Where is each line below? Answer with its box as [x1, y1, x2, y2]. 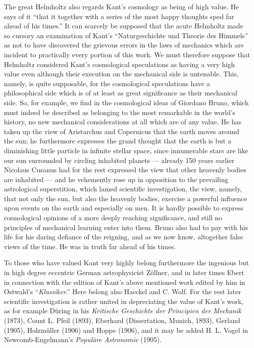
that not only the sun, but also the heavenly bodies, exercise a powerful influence [4, 193, 247, 203]
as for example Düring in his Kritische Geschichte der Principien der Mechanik [4, 305, 242, 316]
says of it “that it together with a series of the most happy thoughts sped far [4, 11, 234, 21]
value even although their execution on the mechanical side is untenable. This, [4, 69, 239, 79]
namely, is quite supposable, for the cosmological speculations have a [4, 78, 210, 88]
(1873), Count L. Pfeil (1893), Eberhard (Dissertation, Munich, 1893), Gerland [4, 315, 240, 325]
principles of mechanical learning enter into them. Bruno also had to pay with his [4, 222, 248, 232]
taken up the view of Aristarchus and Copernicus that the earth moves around [4, 126, 239, 136]
